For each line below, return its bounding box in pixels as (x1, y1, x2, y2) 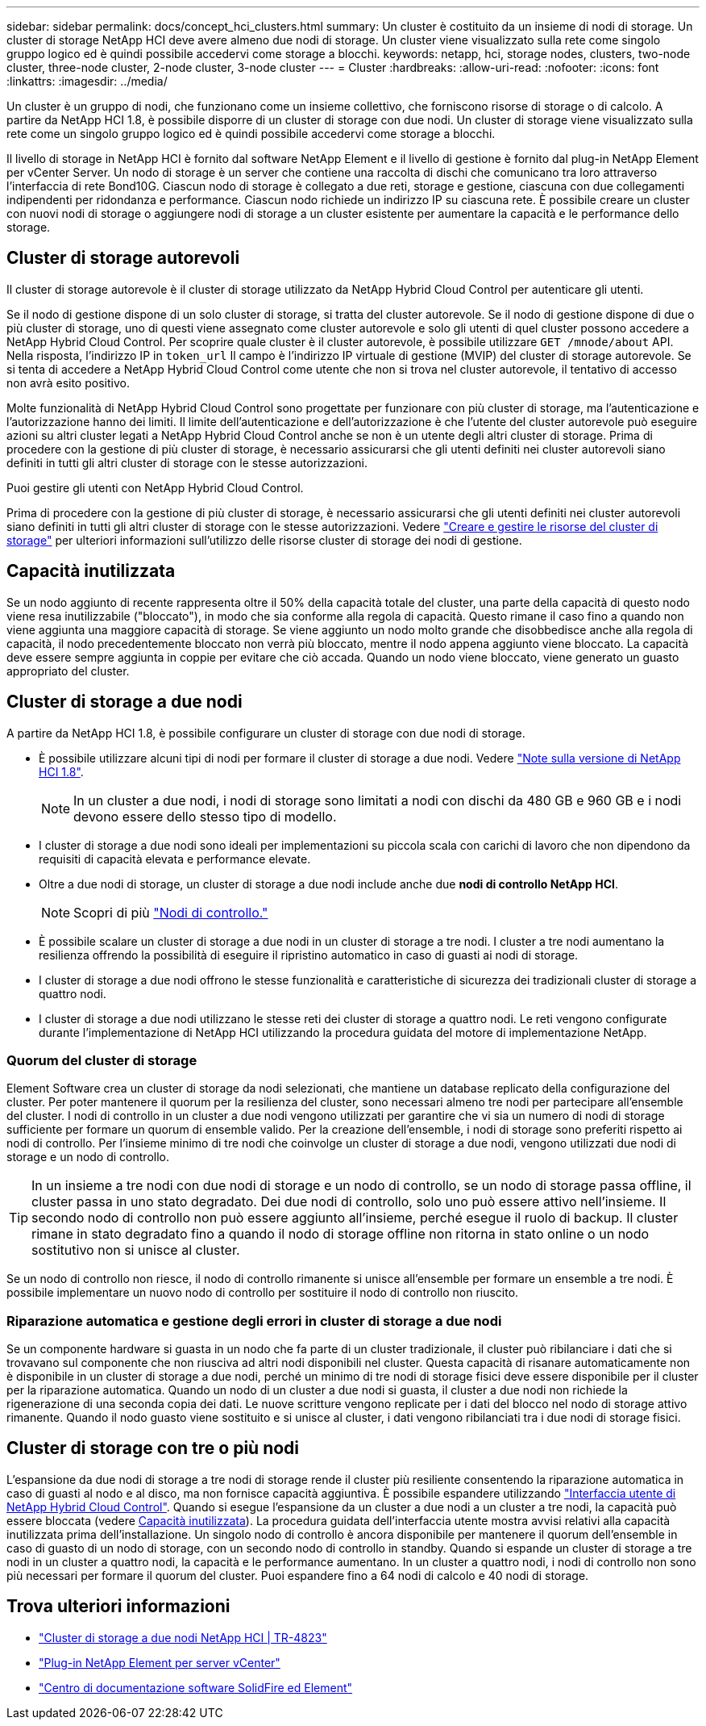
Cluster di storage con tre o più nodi (6, 1438, 300, 1459)
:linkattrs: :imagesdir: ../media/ (6, 74, 168, 88)
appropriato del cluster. (6, 663, 130, 678)
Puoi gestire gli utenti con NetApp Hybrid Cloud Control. (6, 480, 304, 495)
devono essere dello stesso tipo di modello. (73, 808, 337, 825)
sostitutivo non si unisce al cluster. (31, 1242, 240, 1259)
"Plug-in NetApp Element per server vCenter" (39, 1655, 280, 1670)
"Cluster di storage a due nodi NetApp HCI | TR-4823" (39, 1630, 327, 1645)
